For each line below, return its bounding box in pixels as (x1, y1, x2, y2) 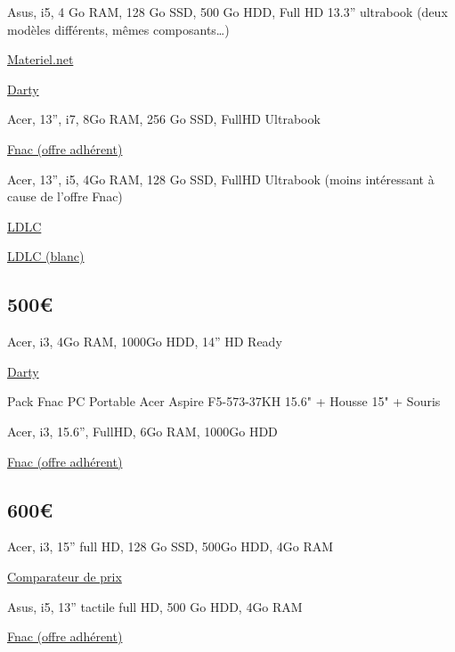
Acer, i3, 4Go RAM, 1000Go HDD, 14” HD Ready (7, 332, 282, 351)
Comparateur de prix (7, 566, 122, 585)
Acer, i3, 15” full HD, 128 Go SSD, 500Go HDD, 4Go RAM (7, 537, 334, 556)
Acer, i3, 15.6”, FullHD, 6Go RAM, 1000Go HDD (7, 421, 278, 440)
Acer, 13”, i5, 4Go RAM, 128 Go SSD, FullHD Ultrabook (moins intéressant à (7, 169, 435, 188)
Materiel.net (7, 50, 74, 69)
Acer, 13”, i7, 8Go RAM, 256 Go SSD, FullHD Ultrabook (7, 110, 321, 128)
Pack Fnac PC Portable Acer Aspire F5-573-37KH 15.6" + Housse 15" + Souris (7, 392, 441, 411)
